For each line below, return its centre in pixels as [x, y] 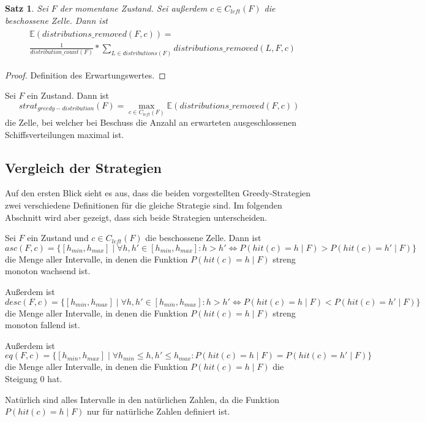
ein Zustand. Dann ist [68, 95]
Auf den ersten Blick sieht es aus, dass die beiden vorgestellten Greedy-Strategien [158, 193]
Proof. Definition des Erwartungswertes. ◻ [85, 75]
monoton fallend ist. [43, 325]
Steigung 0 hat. [34, 378]
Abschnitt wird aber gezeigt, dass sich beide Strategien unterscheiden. [136, 217]
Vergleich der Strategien [84, 167]
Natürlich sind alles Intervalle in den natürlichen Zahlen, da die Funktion [142, 399]
